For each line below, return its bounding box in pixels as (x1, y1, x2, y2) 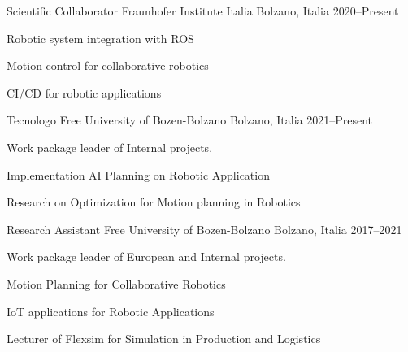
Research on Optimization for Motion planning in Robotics (7, 193, 301, 211)
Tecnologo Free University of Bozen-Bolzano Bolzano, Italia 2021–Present (7, 111, 373, 128)
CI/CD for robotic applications (7, 84, 162, 101)
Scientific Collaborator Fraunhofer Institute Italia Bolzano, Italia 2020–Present (7, 2, 399, 19)
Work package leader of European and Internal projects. (7, 248, 286, 265)
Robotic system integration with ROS (7, 29, 194, 46)
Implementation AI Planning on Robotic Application (7, 166, 270, 183)
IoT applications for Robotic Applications (7, 302, 215, 319)
